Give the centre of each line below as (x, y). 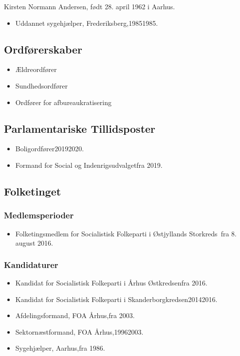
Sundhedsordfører (41, 85)
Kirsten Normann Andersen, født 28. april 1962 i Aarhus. (90, 6)
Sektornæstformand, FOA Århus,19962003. (79, 331)
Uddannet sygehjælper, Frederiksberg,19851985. (87, 23)
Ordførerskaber (43, 49)
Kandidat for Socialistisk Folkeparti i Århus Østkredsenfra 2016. (111, 282)
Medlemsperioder (39, 215)
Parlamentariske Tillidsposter (80, 128)
